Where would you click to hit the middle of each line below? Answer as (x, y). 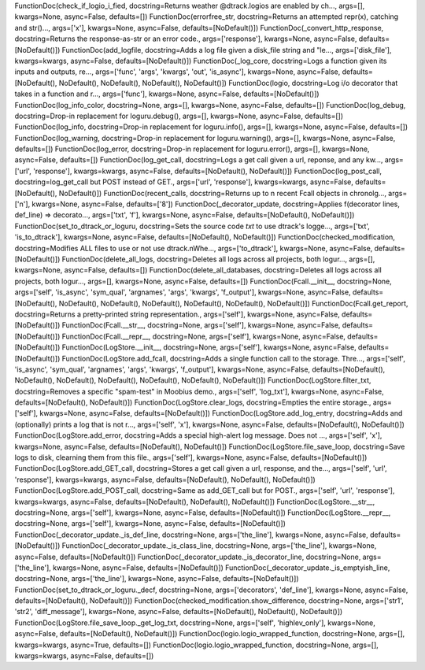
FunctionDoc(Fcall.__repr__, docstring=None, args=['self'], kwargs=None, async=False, (204, 336)
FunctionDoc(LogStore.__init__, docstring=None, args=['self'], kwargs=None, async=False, (209, 347)
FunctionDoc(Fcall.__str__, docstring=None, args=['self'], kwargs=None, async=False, (201, 325)
